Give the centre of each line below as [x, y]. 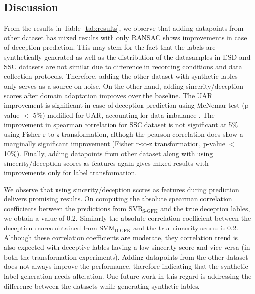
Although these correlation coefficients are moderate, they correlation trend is [121, 237]
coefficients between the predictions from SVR [73, 208]
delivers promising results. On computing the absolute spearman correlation [118, 199]
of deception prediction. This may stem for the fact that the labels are [110, 47]
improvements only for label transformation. [71, 173]
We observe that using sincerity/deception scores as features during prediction [122, 189]
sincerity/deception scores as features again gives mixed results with [106, 163]
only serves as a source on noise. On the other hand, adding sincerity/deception [124, 85]
